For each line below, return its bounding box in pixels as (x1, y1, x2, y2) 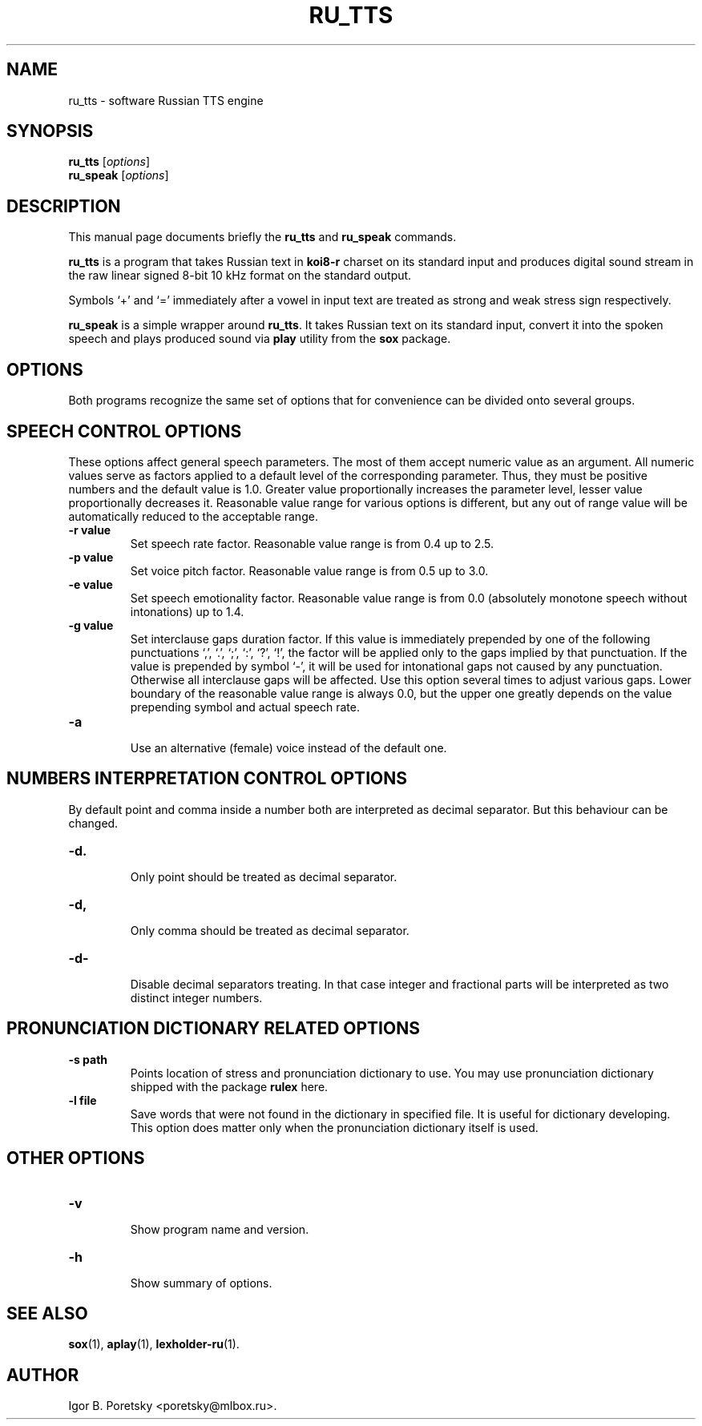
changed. (68, 816, 119, 830)
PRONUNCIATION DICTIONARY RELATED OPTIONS (6, 1018, 420, 1039)
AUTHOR (6, 1364, 79, 1385)
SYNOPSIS (6, 121, 94, 142)
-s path (68, 1052, 108, 1066)
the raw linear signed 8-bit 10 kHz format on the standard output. (68, 268, 412, 283)
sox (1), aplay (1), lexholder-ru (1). (68, 1337, 240, 1351)
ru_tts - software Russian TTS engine (68, 93, 264, 107)
